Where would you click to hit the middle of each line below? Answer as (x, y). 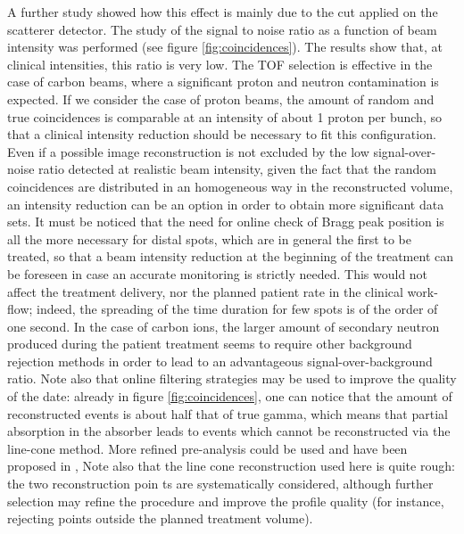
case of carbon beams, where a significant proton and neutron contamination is (223, 82)
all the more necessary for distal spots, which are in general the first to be (209, 238)
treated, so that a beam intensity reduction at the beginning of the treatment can (230, 256)
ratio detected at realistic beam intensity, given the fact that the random (237, 169)
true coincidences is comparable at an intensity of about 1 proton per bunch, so (224, 116)
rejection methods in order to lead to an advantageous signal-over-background (220, 361)
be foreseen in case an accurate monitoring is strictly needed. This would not (218, 273)
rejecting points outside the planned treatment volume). (160, 518)
